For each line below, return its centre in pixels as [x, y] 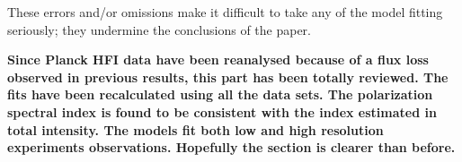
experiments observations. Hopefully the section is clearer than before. [231, 147]
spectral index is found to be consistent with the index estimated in [222, 111]
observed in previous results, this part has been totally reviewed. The [228, 77]
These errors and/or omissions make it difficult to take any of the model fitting [225, 12]
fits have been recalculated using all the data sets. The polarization [220, 94]
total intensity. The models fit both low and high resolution [195, 129]
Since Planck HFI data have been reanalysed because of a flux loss [218, 60]
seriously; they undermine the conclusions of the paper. [160, 29]
